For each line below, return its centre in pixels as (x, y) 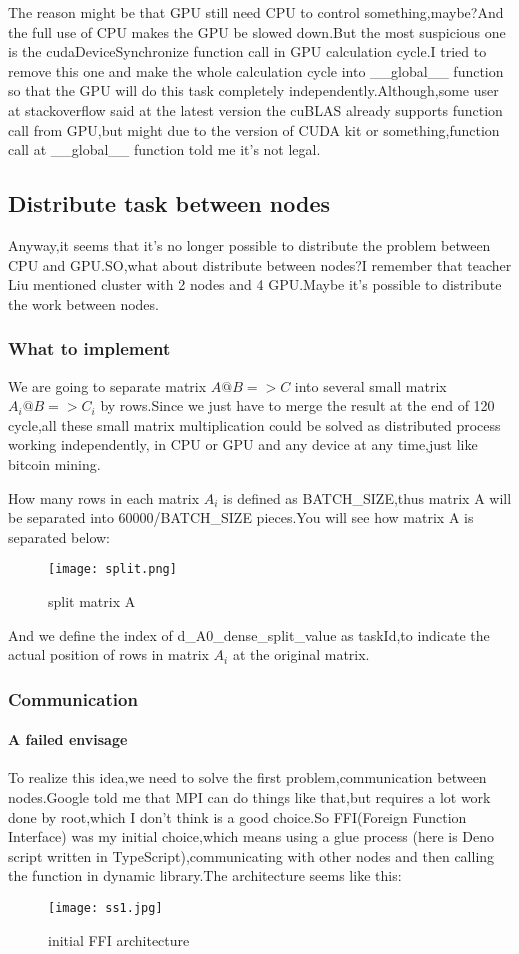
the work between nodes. (83, 303)
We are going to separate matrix (107, 385)
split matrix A (92, 600)
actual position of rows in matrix (108, 654)
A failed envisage (68, 739)
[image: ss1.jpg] (105, 907)
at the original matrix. (301, 654)
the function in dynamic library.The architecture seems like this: (205, 875)
